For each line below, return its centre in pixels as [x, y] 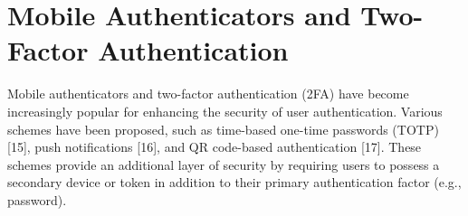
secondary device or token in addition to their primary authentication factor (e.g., [234, 182]
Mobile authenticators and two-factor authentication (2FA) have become [208, 94]
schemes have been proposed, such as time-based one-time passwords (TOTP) [223, 129]
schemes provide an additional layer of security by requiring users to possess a [224, 164]
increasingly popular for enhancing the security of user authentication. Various [225, 111]
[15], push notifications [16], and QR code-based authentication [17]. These [215, 147]
